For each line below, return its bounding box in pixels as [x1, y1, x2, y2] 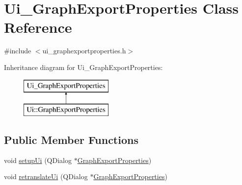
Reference [4, 17, 72, 37]
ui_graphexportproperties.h [42, 46, 126, 56]
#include [4, 46, 31, 56]
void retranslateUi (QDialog [4, 171, 88, 182]
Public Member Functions [4, 132, 138, 147]
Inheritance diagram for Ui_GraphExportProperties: [4, 62, 163, 72]
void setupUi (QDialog [4, 155, 72, 165]
